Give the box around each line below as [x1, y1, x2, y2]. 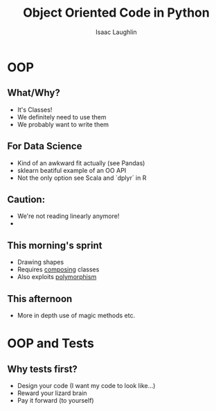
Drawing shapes [17, 258, 64, 267]
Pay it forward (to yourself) [17, 396, 95, 404]
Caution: [7, 193, 46, 205]
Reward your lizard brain [17, 389, 88, 397]
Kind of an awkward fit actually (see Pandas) [17, 158, 145, 167]
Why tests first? [7, 363, 78, 375]
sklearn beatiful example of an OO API [17, 166, 127, 174]
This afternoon [7, 293, 73, 305]
